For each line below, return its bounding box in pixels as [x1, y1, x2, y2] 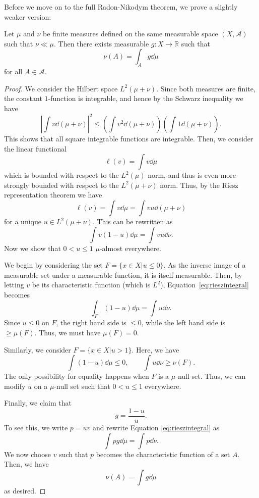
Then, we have [4, 459, 49, 469]
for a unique [4, 216, 41, 227]
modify [4, 380, 26, 391]
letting [4, 279, 24, 290]
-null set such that [54, 380, 110, 391]
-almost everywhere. [99, 242, 161, 253]
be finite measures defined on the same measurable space [43, 28, 218, 39]
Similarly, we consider [4, 344, 71, 355]
